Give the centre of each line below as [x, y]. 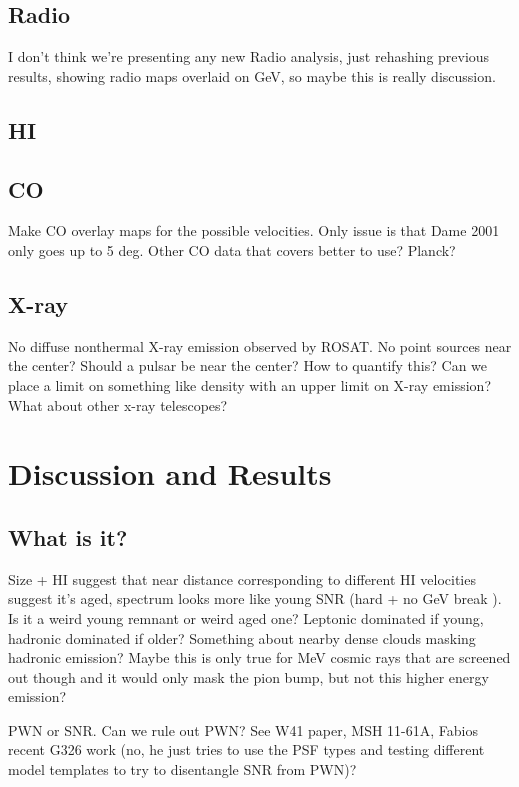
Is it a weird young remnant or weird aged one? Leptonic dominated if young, [246, 617]
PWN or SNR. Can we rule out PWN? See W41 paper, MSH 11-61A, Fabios [243, 729]
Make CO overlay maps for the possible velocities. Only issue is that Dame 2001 [254, 230]
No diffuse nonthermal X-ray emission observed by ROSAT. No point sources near [260, 345]
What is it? [68, 536]
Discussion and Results [170, 473]
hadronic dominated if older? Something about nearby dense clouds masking [242, 637]
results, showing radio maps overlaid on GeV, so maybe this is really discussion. [252, 75]
